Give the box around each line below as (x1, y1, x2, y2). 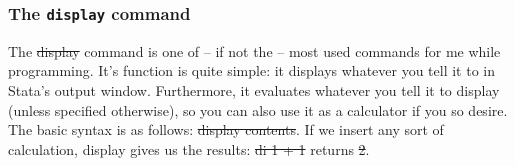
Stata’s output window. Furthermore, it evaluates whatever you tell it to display (8, 79, 500, 100)
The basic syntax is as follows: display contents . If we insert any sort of (8, 119, 444, 140)
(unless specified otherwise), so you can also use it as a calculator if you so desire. (8, 99, 508, 120)
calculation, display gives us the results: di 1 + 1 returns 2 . (8, 138, 370, 159)
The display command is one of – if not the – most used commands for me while (8, 40, 501, 61)
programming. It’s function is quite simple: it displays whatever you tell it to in (8, 60, 496, 81)
